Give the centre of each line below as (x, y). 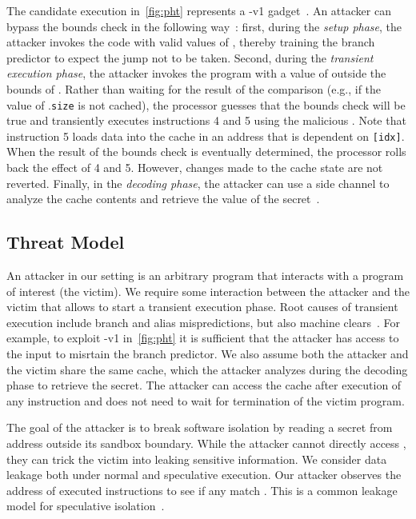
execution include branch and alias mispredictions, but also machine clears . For (203, 322)
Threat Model (66, 242)
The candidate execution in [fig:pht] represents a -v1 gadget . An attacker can (199, 10)
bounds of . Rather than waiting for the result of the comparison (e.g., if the (194, 88)
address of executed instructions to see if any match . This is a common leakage (202, 490)
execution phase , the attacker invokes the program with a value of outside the (196, 73)
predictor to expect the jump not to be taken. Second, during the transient (190, 57)
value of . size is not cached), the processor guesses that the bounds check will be (206, 104)
